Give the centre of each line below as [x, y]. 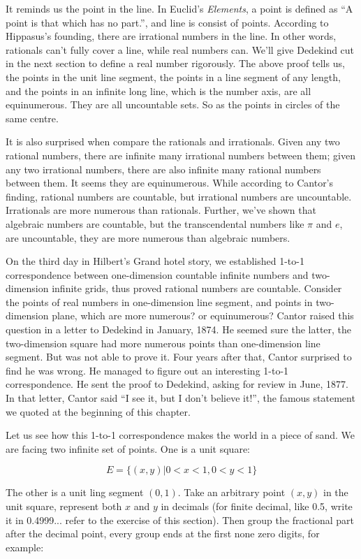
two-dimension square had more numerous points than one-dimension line [163, 343]
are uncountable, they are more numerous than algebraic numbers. [148, 237]
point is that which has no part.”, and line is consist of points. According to [167, 22]
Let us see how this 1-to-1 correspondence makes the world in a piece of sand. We [180, 435]
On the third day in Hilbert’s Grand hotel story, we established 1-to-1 [155, 261]
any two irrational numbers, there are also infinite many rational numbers [163, 169]
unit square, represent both [64, 506]
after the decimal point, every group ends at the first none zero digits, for [163, 533]
